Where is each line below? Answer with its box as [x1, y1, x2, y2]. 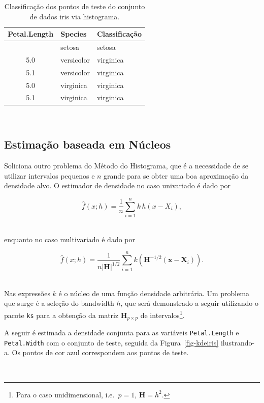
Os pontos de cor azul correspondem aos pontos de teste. [12, 347, 189, 358]
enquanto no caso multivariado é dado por [4, 234, 136, 244]
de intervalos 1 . [140, 308, 185, 320]
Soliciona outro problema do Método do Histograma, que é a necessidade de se [4, 160, 249, 171]
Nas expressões [4, 287, 50, 298]
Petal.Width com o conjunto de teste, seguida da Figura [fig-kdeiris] [4, 337, 219, 348]
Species [60, 28, 87, 39]
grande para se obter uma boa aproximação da [104, 170, 249, 181]
